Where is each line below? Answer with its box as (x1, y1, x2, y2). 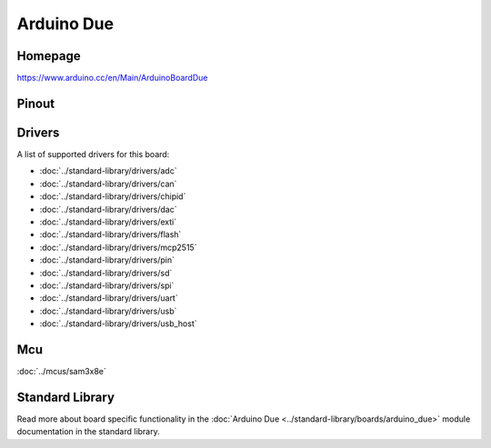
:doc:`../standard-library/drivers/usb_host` (39, 318, 197, 329)
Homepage (16, 48, 81, 64)
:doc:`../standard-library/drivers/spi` (39, 280, 175, 291)
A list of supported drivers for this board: (16, 148, 170, 159)
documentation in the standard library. (16, 426, 160, 437)
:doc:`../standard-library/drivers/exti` (39, 216, 177, 227)
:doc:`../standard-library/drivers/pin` (39, 254, 175, 265)
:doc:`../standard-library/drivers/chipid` (39, 191, 186, 202)
